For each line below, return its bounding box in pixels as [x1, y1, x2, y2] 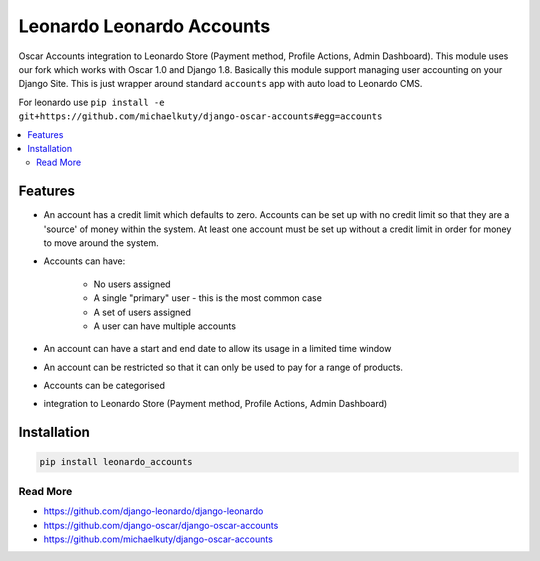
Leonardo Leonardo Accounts [18, 15, 271, 37]
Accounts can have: [43, 255, 126, 267]
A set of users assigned [93, 306, 192, 318]
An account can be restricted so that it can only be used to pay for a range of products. [43, 361, 404, 373]
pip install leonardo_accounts [39, 456, 194, 468]
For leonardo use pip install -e [18, 96, 165, 108]
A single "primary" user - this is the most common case [93, 292, 322, 304]
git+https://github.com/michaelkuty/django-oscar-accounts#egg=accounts [18, 111, 383, 122]
